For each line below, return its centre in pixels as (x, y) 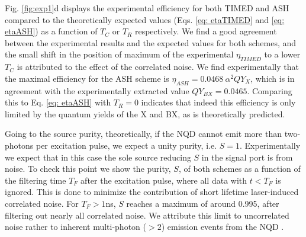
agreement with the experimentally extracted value (97, 90)
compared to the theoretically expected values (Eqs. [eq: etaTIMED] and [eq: (145, 19)
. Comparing (270, 90)
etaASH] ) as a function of (51, 31)
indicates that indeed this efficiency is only (218, 102)
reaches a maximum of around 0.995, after (203, 203)
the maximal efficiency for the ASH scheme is (87, 78)
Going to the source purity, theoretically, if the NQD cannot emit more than (143, 134)
